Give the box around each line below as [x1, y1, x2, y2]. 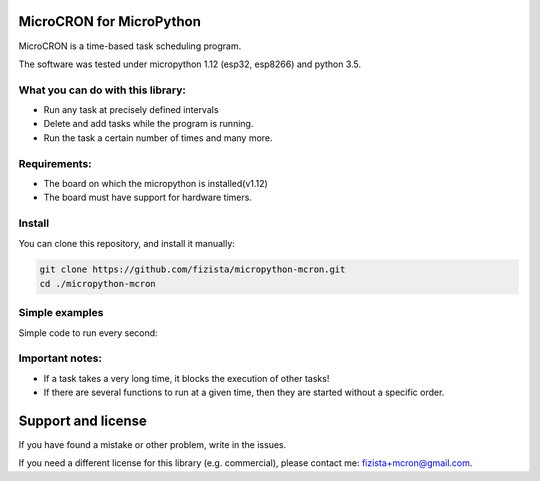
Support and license [18, 412, 147, 429]
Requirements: [18, 156, 92, 170]
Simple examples [18, 306, 104, 320]
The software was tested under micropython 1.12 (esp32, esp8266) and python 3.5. [18, 58, 362, 70]
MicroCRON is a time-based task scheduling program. [18, 40, 242, 52]
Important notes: [18, 351, 102, 365]
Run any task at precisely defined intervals [43, 104, 219, 116]
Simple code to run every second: [18, 326, 159, 339]
